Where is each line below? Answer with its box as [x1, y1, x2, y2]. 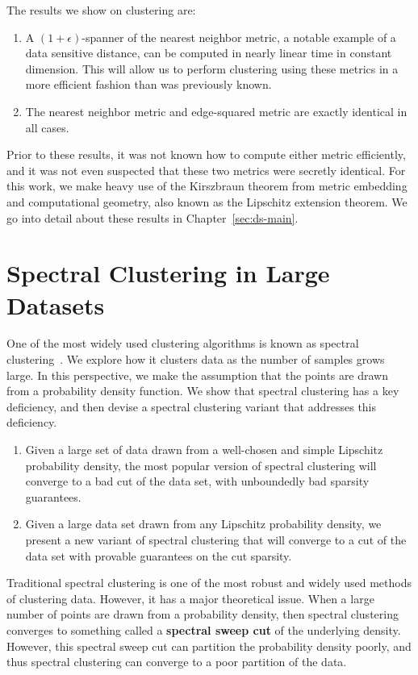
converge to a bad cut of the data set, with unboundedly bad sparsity [25, 473, 370, 490]
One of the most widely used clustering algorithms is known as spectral [6, 335, 359, 352]
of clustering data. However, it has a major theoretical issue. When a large [6, 590, 374, 606]
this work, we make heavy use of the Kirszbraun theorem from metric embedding [6, 177, 408, 194]
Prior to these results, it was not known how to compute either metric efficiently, [6, 146, 406, 163]
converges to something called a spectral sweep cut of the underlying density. [6, 621, 401, 638]
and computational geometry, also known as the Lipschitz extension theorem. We [6, 193, 408, 210]
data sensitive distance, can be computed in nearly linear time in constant [25, 44, 392, 61]
